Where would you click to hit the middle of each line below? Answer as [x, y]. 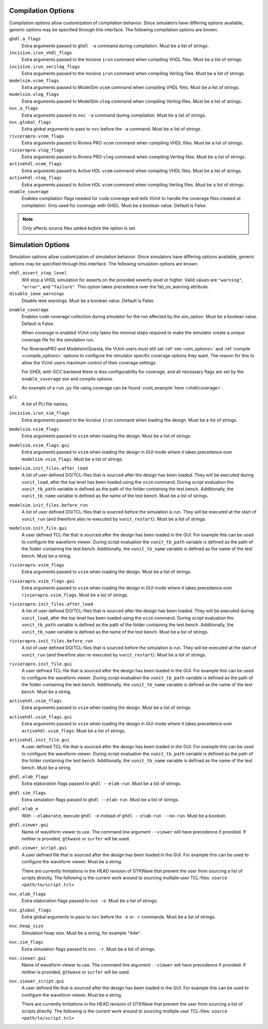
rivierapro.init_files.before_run [51, 641]
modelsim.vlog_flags [34, 95]
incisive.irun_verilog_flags [45, 66]
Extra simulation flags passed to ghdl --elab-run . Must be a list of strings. [100, 800]
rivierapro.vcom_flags [37, 136]
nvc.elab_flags [28, 894]
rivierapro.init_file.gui [41, 664]
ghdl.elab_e [24, 809]
